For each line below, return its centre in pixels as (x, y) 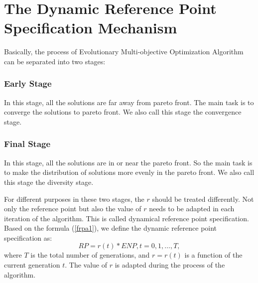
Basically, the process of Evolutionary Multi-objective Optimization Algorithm (124, 52)
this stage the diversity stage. (49, 182)
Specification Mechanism (91, 28)
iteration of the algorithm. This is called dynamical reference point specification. (127, 218)
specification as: (28, 237)
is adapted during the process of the (170, 265)
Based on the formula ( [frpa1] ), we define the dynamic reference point (111, 228)
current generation (32, 265)
